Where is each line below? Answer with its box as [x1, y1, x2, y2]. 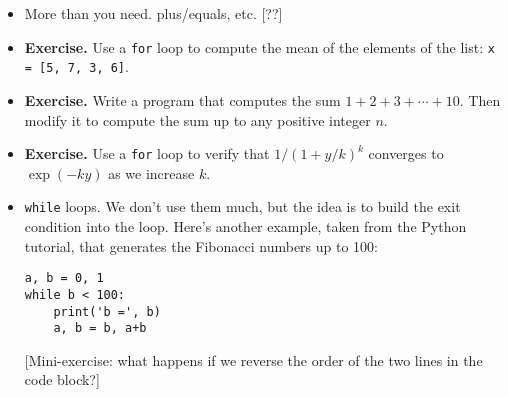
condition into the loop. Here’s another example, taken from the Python [24, 216, 467, 236]
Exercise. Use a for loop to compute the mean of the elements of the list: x [24, 36, 495, 57]
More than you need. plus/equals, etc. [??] [24, 3, 283, 23]
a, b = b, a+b [53, 321, 147, 336]
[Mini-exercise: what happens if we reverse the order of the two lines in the [24, 349, 483, 370]
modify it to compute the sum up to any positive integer [24, 109, 371, 130]
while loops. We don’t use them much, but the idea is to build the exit [24, 196, 461, 217]
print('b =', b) [53, 304, 161, 319]
